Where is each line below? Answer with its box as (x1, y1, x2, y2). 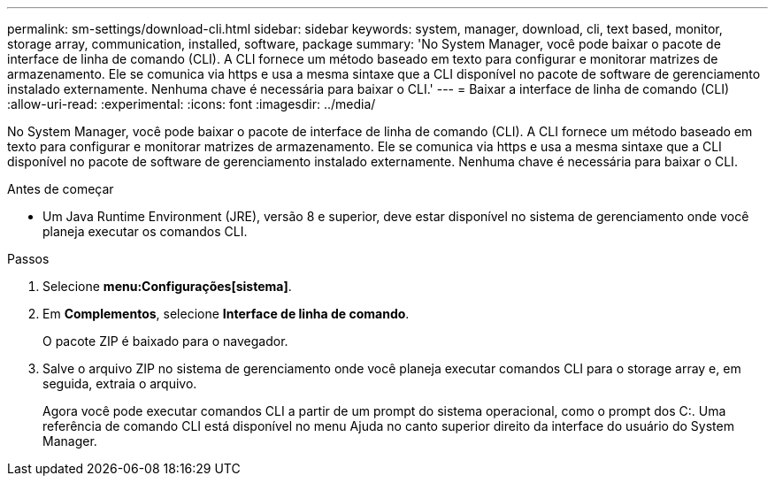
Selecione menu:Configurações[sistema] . (42, 279, 292, 294)
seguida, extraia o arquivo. (42, 376, 197, 391)
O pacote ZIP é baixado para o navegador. (42, 333, 288, 349)
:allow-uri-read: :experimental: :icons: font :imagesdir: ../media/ (7, 96, 376, 111)
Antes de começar (7, 181, 114, 196)
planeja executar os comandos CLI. (42, 224, 248, 239)
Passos (7, 251, 50, 266)
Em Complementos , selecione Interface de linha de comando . (42, 306, 410, 321)
